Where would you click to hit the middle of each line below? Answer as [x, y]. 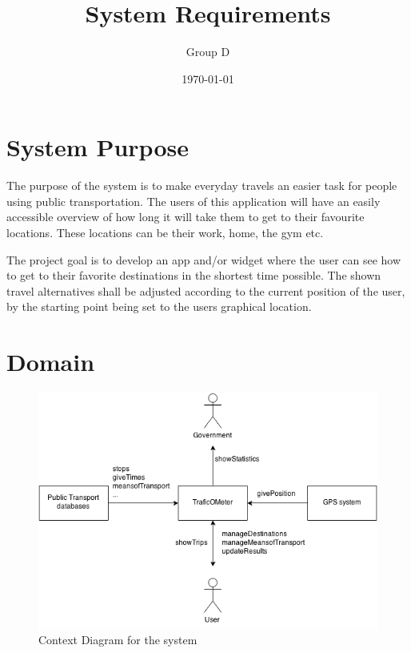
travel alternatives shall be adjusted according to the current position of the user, [206, 290]
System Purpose [98, 147]
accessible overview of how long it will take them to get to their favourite [186, 217]
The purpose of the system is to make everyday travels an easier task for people [202, 185]
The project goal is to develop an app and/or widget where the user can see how [204, 259]
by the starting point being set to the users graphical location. [159, 306]
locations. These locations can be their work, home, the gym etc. [165, 233]
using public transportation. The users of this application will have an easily [194, 201]
